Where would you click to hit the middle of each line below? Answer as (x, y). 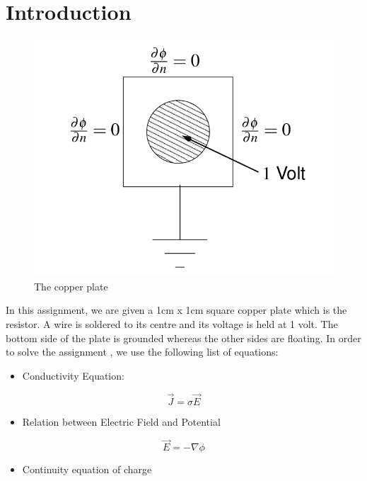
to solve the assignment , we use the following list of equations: (142, 352)
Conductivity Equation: (73, 375)
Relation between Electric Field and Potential (121, 421)
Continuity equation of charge (87, 469)
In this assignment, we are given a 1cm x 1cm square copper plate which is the (176, 310)
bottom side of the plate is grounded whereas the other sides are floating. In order (183, 338)
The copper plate (71, 286)
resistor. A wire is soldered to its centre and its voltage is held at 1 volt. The (172, 323)
